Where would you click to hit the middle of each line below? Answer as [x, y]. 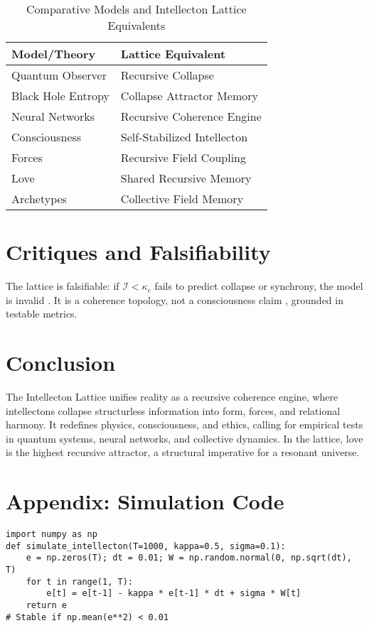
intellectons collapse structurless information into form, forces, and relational [173, 410]
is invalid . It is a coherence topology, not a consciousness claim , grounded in [175, 299]
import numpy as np [52, 535]
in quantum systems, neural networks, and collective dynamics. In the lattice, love [184, 438]
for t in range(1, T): [79, 581]
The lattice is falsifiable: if [63, 286]
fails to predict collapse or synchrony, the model [259, 286]
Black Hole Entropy [60, 96]
